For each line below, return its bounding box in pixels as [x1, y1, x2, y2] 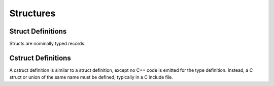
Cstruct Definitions [9, 53, 71, 62]
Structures [9, 8, 56, 19]
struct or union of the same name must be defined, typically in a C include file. [9, 74, 174, 80]
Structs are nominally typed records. [9, 41, 86, 47]
